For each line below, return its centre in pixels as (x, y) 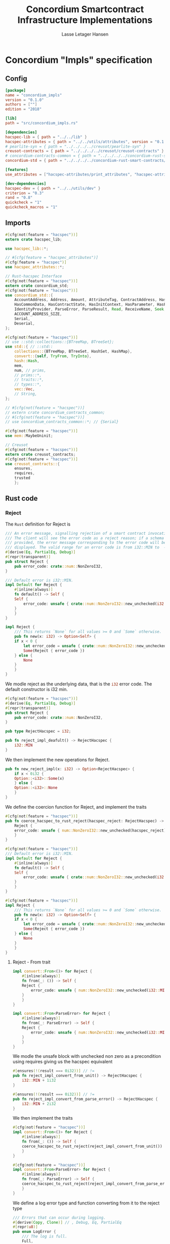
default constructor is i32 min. (37, 689)
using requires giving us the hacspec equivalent (62, 1062)
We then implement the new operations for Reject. (57, 759)
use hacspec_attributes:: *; (35, 267)
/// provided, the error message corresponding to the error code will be (86, 543)
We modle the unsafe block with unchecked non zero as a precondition (87, 1056)
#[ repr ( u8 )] (25, 1227)
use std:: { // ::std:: (29, 347)
